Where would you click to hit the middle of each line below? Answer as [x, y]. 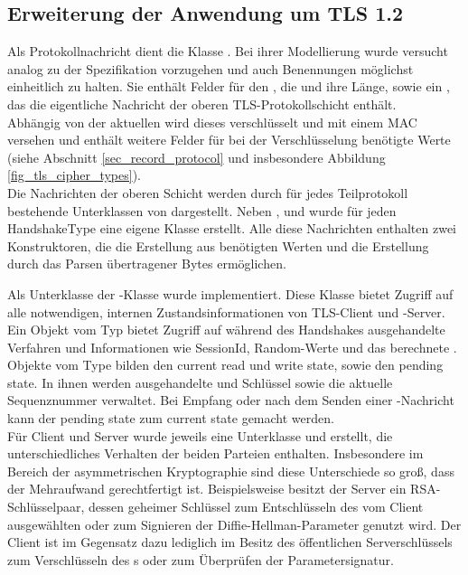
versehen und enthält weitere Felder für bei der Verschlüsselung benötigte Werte [229, 140]
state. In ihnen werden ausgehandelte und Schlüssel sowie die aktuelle [200, 382]
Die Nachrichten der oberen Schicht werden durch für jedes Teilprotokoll [208, 192]
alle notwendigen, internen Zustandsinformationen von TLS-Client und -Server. [226, 311]
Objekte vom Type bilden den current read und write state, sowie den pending [225, 365]
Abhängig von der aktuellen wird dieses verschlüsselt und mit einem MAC [212, 122]
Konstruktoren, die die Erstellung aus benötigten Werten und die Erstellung [218, 245]
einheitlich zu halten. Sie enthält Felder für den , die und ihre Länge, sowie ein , [229, 86]
